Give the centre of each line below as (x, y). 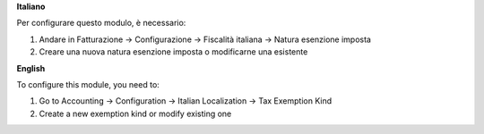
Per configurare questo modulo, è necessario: (101, 23)
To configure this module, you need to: (88, 84)
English (31, 68)
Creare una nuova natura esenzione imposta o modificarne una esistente (173, 52)
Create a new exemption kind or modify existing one (135, 113)
